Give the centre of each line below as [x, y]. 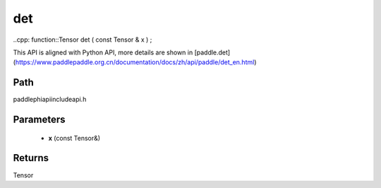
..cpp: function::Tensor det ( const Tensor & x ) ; [83, 40]
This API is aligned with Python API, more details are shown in [103, 52]
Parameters [39, 120]
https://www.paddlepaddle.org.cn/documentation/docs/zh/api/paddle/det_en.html [135, 62]
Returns [31, 158]
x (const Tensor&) [74, 138]
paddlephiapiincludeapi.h [50, 100]
